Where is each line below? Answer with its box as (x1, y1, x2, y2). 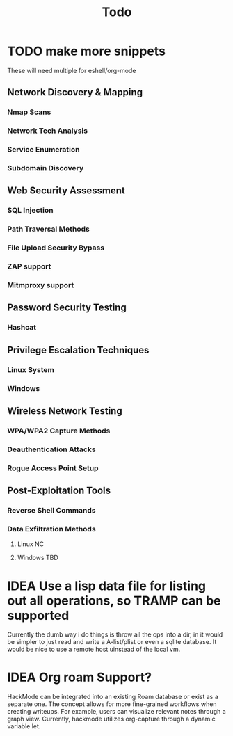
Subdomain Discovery (7, 163, 84, 173)
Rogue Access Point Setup (7, 463, 99, 473)
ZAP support (7, 262, 51, 271)
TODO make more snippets (7, 43, 166, 59)
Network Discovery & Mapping (7, 86, 143, 98)
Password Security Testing (7, 302, 127, 314)
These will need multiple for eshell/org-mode (7, 66, 136, 74)
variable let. (7, 722, 41, 730)
